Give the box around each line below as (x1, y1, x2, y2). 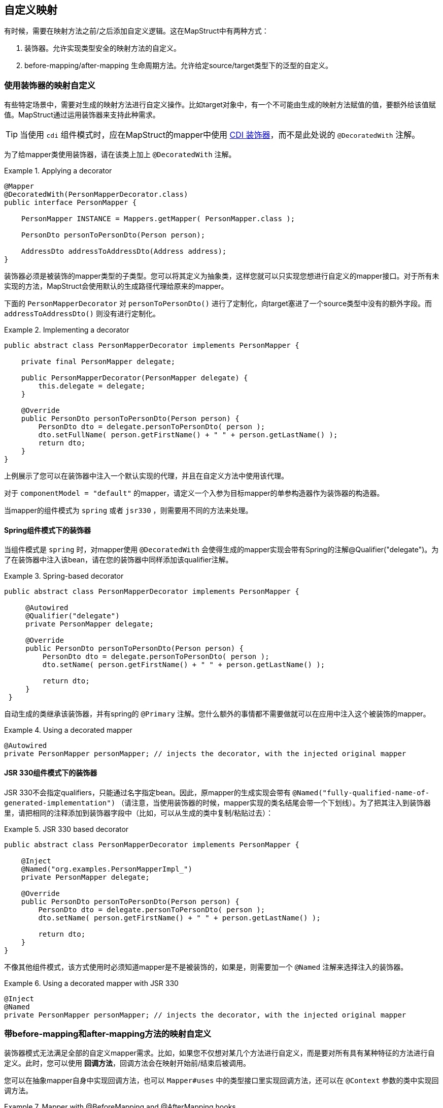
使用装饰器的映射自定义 (4, 80, 95, 91)
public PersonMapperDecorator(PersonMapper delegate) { (21, 374, 248, 382)
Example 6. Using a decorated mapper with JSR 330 (4, 978, 179, 987)
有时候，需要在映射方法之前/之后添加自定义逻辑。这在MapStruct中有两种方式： (4, 26, 269, 36)
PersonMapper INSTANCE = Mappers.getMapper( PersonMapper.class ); (21, 215, 295, 223)
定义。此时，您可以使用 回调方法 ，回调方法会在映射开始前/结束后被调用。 (4, 1059, 250, 1068)
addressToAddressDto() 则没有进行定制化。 (4, 309, 160, 318)
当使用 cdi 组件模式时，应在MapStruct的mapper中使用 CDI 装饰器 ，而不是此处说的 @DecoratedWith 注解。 (20, 130, 420, 140)
